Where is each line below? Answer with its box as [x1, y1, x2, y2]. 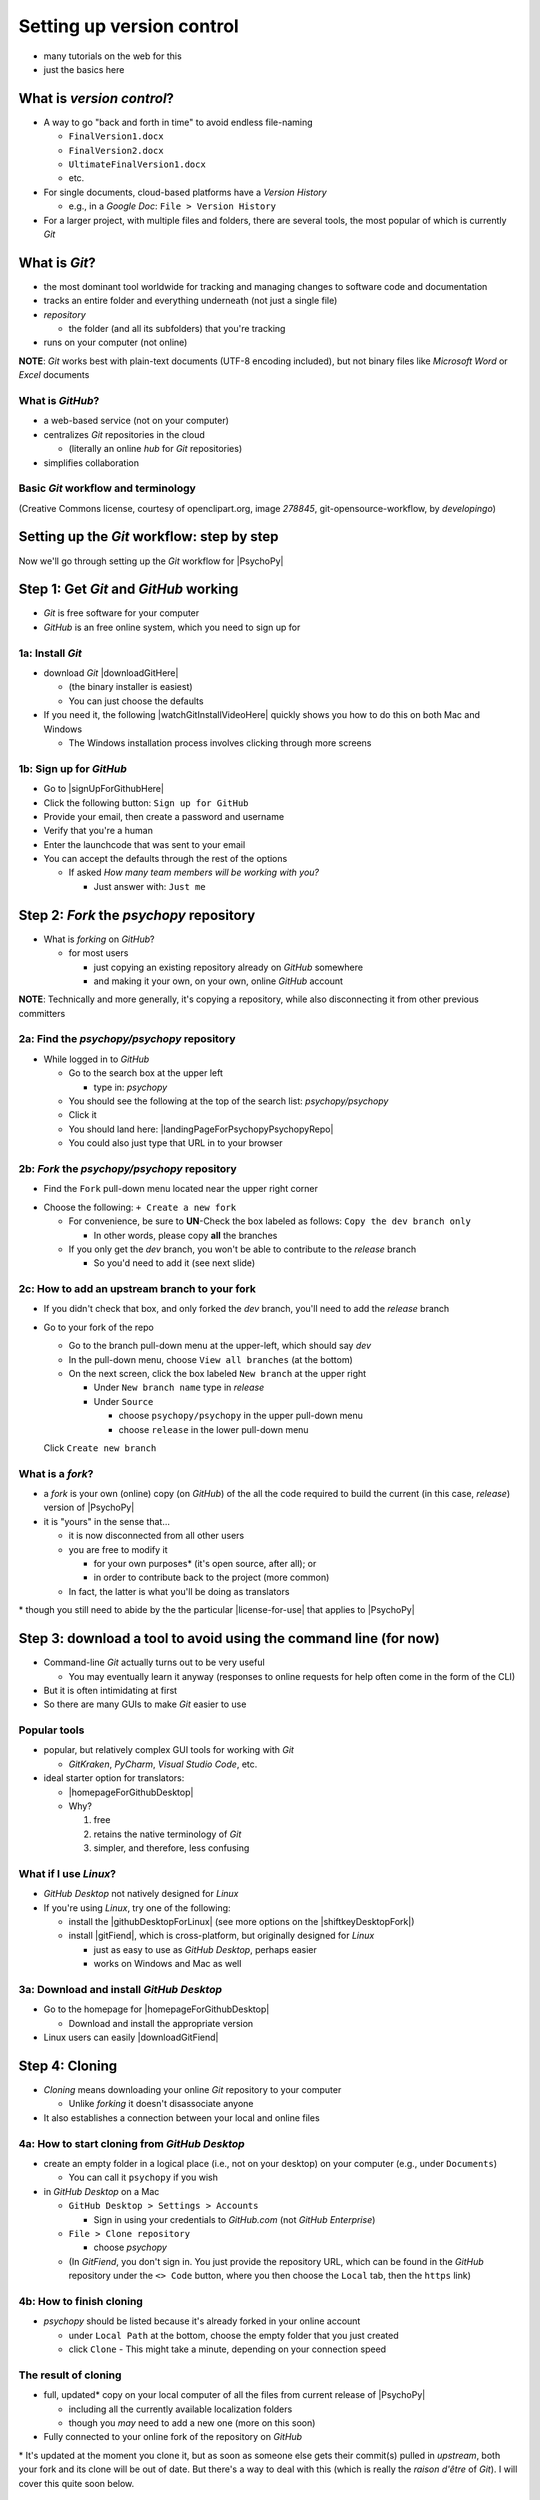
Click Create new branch [43, 1441, 157, 1454]
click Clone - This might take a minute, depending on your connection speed [68, 2343, 387, 2355]
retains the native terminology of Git [93, 1828, 242, 1840]
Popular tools [18, 1723, 85, 1737]
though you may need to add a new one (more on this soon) [68, 2416, 316, 2429]
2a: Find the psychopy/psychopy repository [18, 1032, 236, 1046]
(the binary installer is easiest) [68, 681, 194, 693]
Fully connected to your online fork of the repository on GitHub [43, 2431, 303, 2443]
